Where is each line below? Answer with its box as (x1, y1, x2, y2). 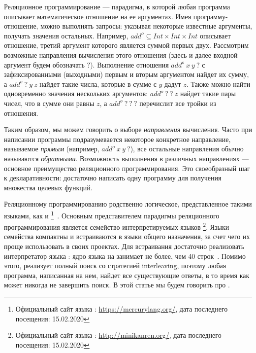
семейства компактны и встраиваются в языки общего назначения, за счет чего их (4, 231, 250, 242)
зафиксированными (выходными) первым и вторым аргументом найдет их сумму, (4, 69, 249, 79)
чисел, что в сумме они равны (4, 98, 95, 108)
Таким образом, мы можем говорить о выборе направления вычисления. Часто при (4, 124, 252, 135)
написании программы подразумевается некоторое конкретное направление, (4, 134, 231, 144)
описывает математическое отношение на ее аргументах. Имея (4, 11, 192, 21)
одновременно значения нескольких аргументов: (4, 88, 148, 99)
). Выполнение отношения (90, 59, 169, 70)
